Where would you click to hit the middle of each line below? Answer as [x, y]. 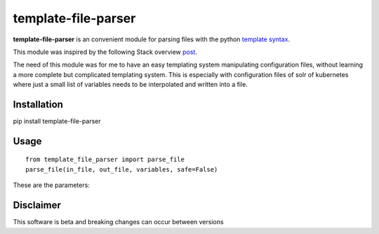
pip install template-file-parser [57, 121]
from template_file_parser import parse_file [105, 160]
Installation [38, 104]
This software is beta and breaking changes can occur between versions [118, 222]
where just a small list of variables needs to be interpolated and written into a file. [131, 85]
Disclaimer [37, 206]
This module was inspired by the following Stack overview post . [105, 52]
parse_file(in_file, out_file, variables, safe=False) [122, 169]
